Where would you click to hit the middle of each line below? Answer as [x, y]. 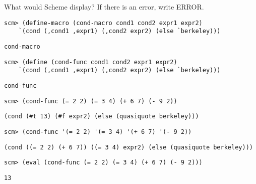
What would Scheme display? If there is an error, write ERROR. [104, 7]
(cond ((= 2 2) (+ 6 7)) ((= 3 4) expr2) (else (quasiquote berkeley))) [129, 147]
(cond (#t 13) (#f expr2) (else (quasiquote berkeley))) [102, 117]
